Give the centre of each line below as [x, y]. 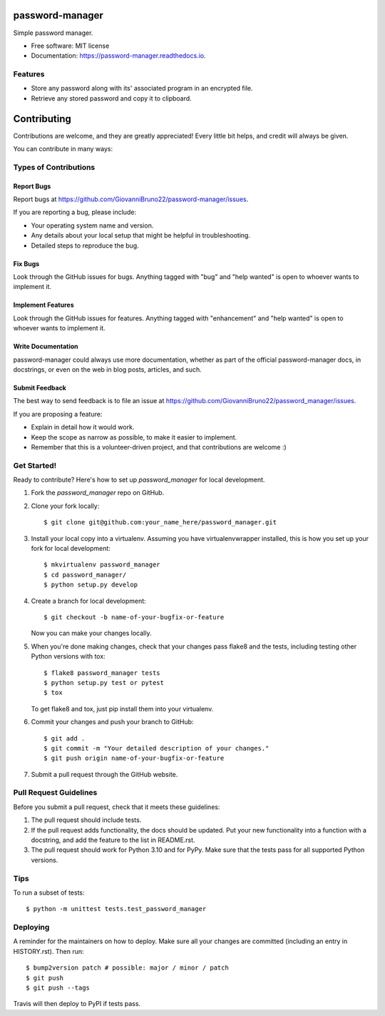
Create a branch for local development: [88, 601]
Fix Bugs [26, 263]
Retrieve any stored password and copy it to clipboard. [111, 98]
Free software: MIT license [70, 46]
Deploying [31, 928]
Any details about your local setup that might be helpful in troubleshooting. [141, 235]
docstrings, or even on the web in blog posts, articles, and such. [108, 369]
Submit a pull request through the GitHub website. [104, 774]
